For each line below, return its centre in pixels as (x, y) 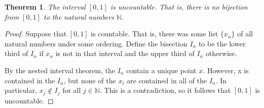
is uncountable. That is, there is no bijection (179, 7)
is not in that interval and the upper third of (125, 53)
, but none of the (90, 80)
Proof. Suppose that (36, 34)
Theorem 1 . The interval (45, 7)
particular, (21, 90)
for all (72, 90)
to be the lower (222, 43)
